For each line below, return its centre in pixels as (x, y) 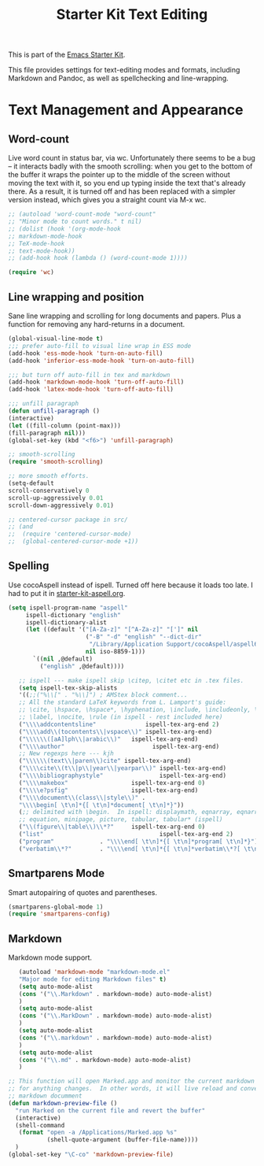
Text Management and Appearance (126, 110)
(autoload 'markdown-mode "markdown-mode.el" (94, 972)
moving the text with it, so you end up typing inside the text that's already (127, 183)
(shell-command (40, 1125)
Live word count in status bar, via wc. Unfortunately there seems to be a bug (132, 158)
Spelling (29, 566)
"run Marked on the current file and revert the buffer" (110, 1110)
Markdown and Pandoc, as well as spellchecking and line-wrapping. (119, 78)
